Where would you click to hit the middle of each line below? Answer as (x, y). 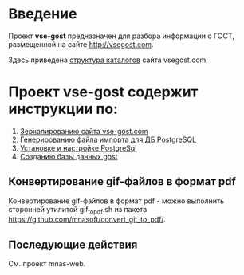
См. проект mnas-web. (47, 264)
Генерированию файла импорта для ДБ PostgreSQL (108, 139)
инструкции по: (63, 109)
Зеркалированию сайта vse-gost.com (84, 131)
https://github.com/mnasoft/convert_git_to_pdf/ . (87, 219)
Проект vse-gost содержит (103, 92)
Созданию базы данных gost (69, 156)
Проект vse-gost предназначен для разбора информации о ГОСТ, (122, 36)
